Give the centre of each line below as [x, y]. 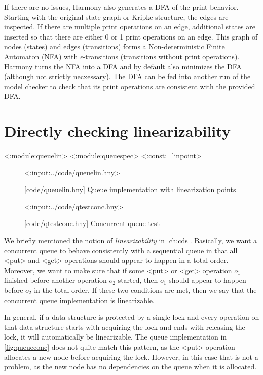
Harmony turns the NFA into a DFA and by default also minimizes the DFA [123, 66]
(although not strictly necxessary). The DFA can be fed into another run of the [127, 76]
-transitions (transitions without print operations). [161, 56]
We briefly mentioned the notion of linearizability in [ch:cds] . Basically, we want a [131, 240]
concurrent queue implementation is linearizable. [79, 300]
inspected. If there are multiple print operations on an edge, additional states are [130, 27]
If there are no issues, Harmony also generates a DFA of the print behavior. [121, 7]
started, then [138, 280]
